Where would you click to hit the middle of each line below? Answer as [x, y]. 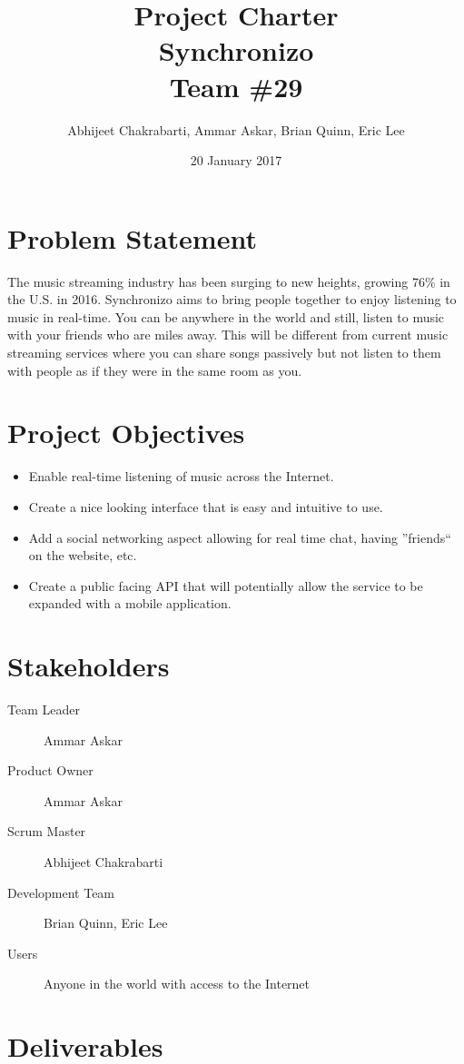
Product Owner [50, 770]
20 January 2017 [236, 160]
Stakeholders [89, 666]
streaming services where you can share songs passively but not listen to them [224, 352]
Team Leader [44, 709]
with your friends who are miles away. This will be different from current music [228, 335]
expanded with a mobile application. [130, 603]
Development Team [61, 892]
